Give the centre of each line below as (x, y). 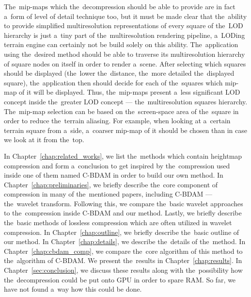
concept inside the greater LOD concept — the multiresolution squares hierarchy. (126, 101)
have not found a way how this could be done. (73, 289)
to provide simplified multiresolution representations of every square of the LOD (124, 25)
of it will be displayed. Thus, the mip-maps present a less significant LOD (130, 92)
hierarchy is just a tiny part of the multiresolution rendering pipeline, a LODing (125, 35)
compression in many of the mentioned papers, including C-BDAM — (108, 194)
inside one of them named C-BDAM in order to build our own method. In (114, 175)
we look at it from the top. (44, 140)
